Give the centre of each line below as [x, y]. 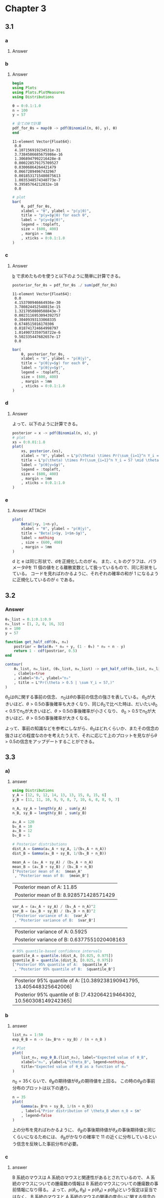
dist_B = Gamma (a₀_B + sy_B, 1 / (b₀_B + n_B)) [59, 853]
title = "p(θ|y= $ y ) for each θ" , [55, 363]
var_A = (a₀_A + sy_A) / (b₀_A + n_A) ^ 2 [54, 907]
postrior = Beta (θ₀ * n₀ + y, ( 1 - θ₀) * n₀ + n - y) [70, 646]
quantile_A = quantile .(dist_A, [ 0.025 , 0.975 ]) [62, 956]
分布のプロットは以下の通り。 [42, 1088]
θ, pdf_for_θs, [37, 206]
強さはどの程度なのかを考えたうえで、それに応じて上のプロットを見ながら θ [81, 735]
